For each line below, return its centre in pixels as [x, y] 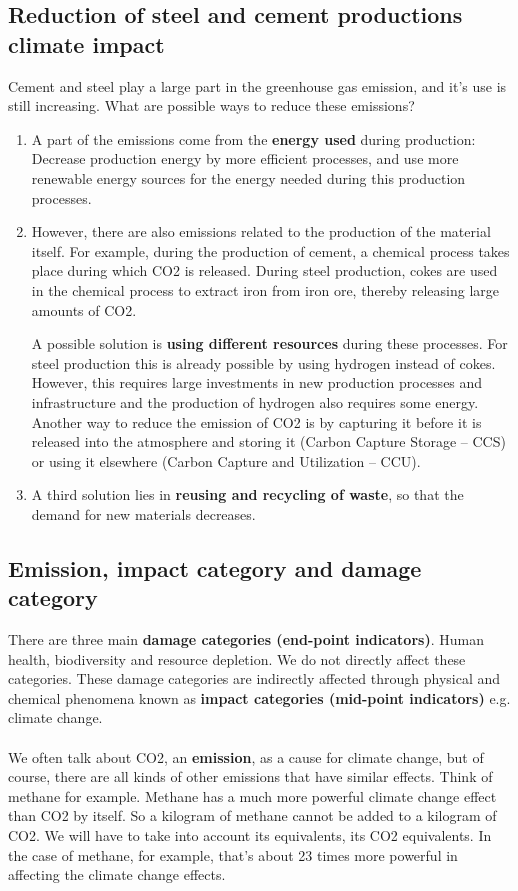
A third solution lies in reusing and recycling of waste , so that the [247, 494]
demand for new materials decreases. [143, 513]
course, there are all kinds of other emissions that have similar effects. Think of [250, 776]
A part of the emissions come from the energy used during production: [253, 138]
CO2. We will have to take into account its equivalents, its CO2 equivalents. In [250, 835]
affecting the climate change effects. [117, 874]
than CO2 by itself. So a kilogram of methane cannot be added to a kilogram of [252, 815]
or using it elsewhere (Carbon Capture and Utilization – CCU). [226, 460]
